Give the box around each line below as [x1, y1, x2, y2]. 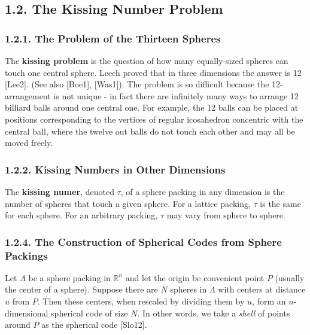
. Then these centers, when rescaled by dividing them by [37, 295, 245, 307]
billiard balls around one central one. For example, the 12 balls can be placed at [5, 101, 299, 114]
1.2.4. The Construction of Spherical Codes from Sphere [5, 234, 282, 249]
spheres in [170, 283, 207, 296]
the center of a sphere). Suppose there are [5, 283, 158, 296]
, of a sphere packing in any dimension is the [120, 185, 285, 197]
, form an [252, 295, 286, 307]
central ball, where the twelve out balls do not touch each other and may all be [5, 124, 295, 137]
